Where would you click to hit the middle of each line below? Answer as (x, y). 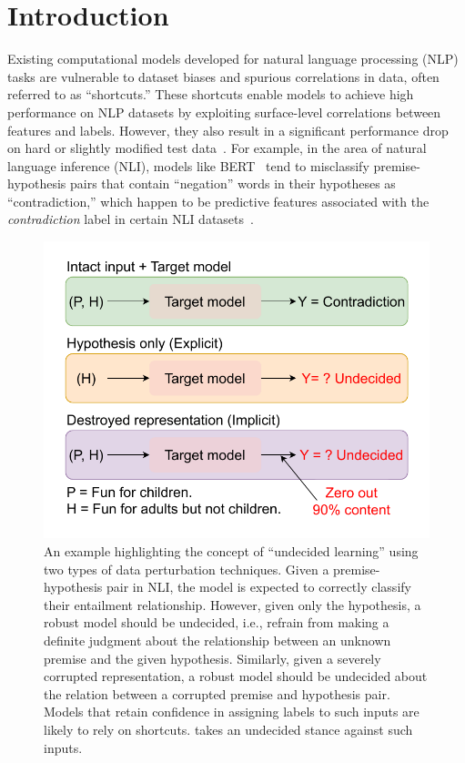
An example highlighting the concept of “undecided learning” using (231, 551)
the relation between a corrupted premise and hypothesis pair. (217, 693)
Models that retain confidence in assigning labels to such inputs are (232, 712)
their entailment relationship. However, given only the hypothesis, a (232, 604)
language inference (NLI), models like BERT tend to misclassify (188, 165)
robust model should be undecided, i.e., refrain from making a (217, 622)
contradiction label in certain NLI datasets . (131, 219)
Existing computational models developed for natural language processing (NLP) (233, 59)
